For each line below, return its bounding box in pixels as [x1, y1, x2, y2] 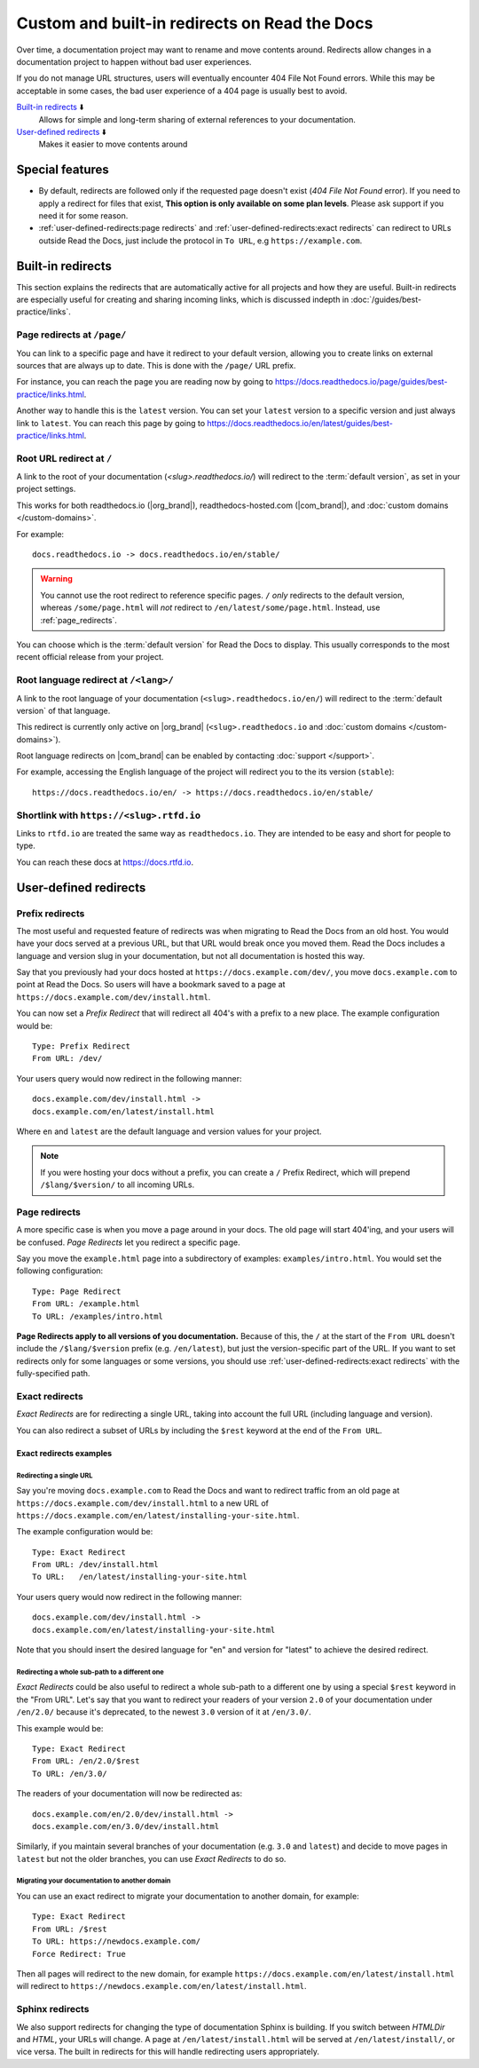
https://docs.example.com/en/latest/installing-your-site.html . [16, 1509, 300, 1520]
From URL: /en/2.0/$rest [32, 1756, 140, 1766]
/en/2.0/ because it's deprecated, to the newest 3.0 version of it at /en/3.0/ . [16, 1707, 312, 1717]
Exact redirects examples [16, 1447, 113, 1458]
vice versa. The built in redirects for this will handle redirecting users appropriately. [16, 2047, 319, 2057]
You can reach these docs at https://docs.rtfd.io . [16, 857, 194, 868]
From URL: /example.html [32, 1299, 140, 1309]
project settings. [16, 484, 76, 495]
